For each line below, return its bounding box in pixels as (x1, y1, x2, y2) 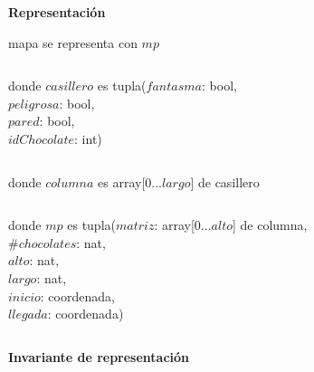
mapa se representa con (8, 33, 138, 52)
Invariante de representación (8, 347, 190, 366)
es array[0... (98, 172, 163, 191)
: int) (74, 129, 102, 148)
